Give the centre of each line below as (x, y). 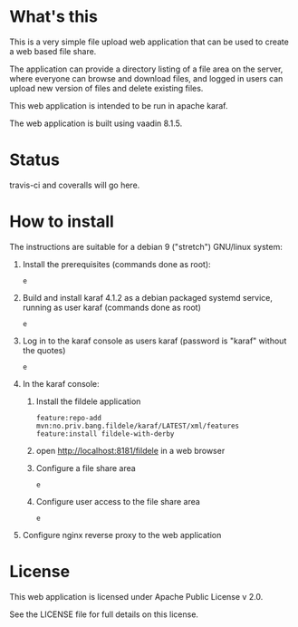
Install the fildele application (88, 401)
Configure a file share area (86, 468)
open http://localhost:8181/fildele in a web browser (130, 450)
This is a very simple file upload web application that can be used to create (149, 42)
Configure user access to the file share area (118, 501)
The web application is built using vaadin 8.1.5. (96, 123)
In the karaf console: (61, 383)
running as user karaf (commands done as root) (112, 307)
